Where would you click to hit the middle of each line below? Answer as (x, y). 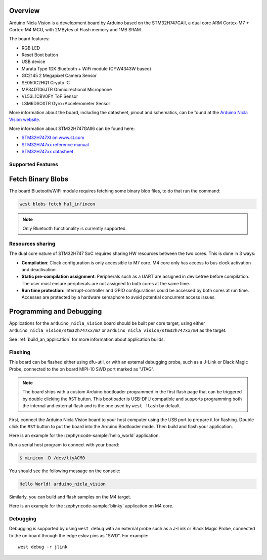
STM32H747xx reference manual (55, 144)
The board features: (29, 39)
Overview (24, 11)
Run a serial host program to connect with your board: (64, 444)
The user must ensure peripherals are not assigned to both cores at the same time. (106, 283)
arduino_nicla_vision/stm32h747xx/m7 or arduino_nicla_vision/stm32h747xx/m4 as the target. (118, 330)
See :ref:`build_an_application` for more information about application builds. (87, 339)
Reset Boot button (40, 55)
